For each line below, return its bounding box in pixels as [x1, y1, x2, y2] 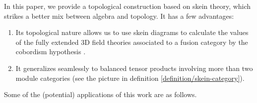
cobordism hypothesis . [15, 46, 86, 57]
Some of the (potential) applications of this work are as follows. [4, 89, 197, 100]
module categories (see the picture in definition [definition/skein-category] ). [15, 72, 245, 83]
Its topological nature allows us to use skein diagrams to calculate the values [15, 27, 249, 37]
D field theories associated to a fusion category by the [84, 36, 248, 47]
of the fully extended [15, 36, 79, 47]
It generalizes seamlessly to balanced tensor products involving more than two [15, 63, 253, 73]
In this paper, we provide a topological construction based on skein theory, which [4, 1, 251, 11]
